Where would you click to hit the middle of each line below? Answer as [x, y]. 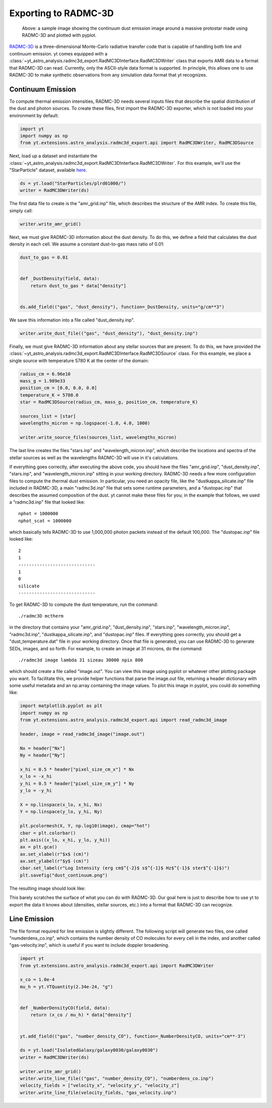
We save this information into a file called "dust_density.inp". [72, 320]
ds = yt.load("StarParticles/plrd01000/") [73, 183]
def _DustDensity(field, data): [60, 279]
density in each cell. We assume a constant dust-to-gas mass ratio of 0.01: [87, 244]
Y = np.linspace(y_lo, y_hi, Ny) [61, 812]
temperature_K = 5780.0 [49, 395]
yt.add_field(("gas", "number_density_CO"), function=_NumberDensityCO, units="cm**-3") [133, 1036]
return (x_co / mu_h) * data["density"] [81, 1015]
